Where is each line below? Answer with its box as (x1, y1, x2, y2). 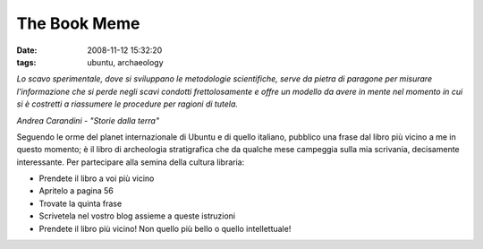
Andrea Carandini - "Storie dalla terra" (16, 115, 160, 125)
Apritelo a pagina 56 (38, 185, 114, 196)
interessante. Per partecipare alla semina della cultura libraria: (16, 157, 245, 167)
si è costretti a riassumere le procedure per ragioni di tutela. (16, 99, 239, 109)
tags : (16, 56, 37, 67)
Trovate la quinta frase (38, 198, 123, 209)
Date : (16, 45, 38, 56)
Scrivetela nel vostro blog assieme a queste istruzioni (38, 210, 236, 221)
